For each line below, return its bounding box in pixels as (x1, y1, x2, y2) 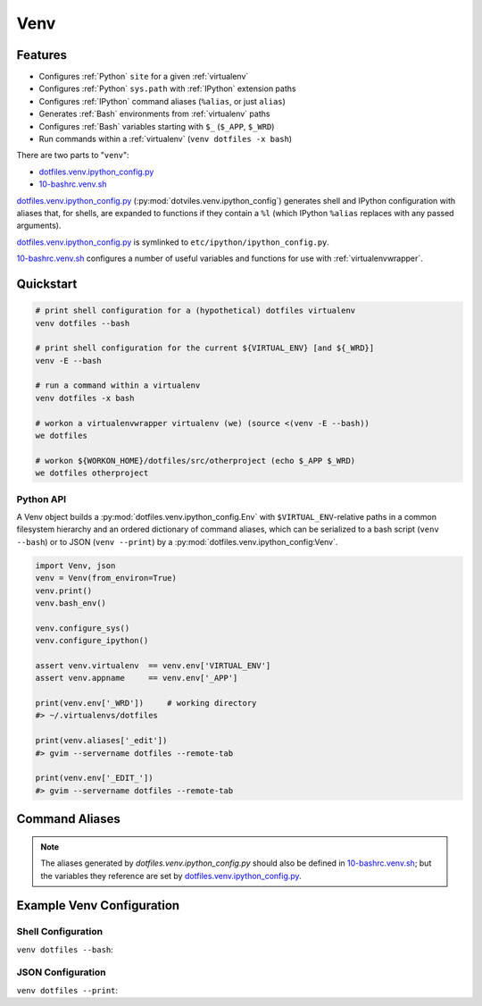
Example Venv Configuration (16, 898, 180, 913)
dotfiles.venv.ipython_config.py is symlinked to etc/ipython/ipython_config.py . (16, 237, 330, 247)
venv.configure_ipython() (35, 635, 149, 646)
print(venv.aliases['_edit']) (35, 735, 168, 746)
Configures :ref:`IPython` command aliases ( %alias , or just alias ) (38, 96, 286, 106)
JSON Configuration (16, 966, 106, 978)
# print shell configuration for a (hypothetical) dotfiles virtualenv (35, 306, 356, 316)
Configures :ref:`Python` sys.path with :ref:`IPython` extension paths (38, 83, 296, 94)
